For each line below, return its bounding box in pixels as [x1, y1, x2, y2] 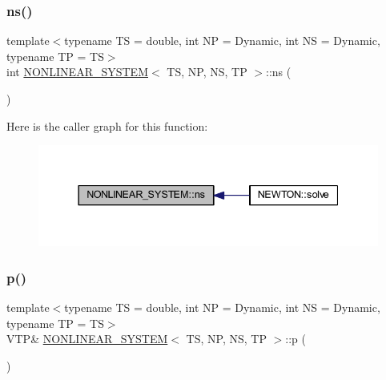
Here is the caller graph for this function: [6, 117, 208, 134]
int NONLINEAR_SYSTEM [6, 63, 148, 80]
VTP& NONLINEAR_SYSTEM [6, 330, 168, 347]
